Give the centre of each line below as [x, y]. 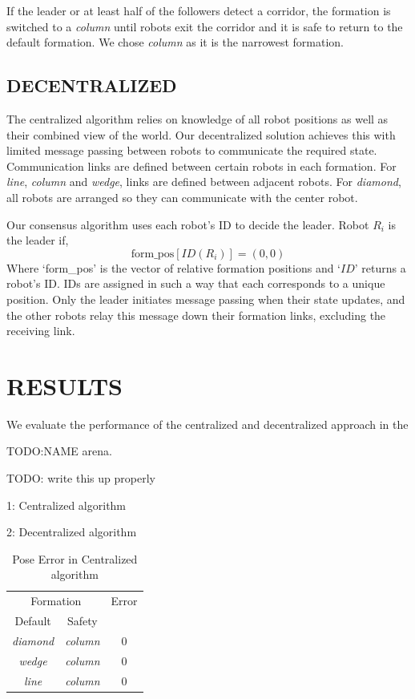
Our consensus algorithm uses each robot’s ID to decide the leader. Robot [188, 224]
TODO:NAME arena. [59, 451]
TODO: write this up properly [81, 478]
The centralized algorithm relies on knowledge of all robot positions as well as [197, 118]
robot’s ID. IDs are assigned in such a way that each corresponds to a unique [196, 283]
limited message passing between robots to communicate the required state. [192, 150]
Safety [83, 621]
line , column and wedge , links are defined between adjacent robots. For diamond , [204, 182]
